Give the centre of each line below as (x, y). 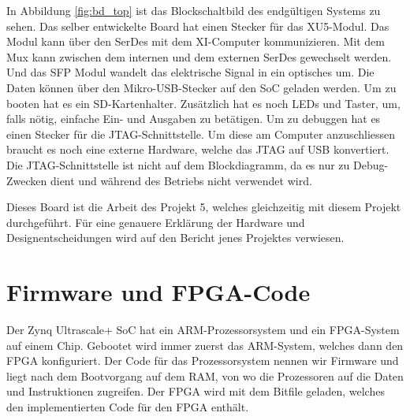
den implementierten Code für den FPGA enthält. (128, 407)
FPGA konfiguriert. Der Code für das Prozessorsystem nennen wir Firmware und (203, 361)
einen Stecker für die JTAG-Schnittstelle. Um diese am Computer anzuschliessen (201, 134)
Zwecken (27, 180)
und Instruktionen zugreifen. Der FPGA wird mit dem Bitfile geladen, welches (196, 391)
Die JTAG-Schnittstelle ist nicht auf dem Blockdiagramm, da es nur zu (178, 164)
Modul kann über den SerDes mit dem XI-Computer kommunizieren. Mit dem (196, 41)
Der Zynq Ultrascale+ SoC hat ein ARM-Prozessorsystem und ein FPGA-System (203, 330)
